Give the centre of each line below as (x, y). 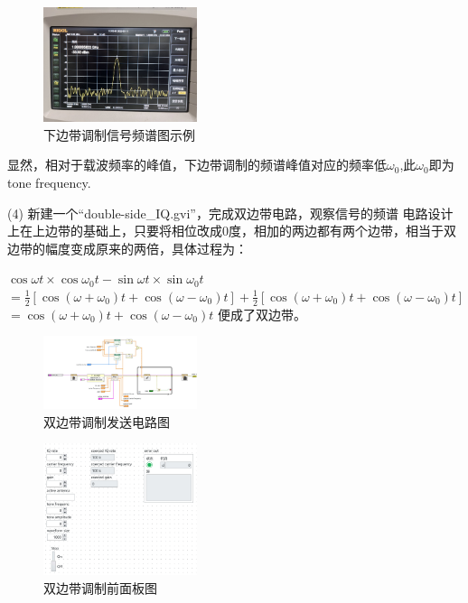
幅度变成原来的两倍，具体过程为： (146, 248)
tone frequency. (49, 182)
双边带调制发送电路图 (107, 421)
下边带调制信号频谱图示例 (119, 134)
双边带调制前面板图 (100, 587)
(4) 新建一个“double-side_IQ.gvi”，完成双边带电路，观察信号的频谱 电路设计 (230, 213)
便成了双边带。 (262, 314)
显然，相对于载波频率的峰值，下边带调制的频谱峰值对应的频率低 (197, 165)
